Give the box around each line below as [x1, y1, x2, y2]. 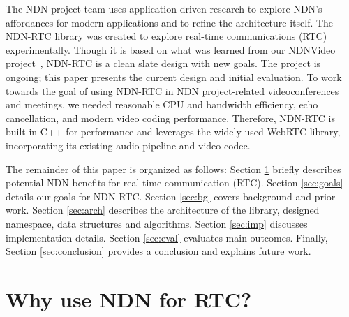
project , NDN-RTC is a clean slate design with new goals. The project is [6, 56, 321, 71]
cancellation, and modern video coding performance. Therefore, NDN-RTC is [6, 110, 336, 125]
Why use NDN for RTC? [6, 284, 252, 313]
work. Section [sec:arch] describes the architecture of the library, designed [6, 202, 320, 217]
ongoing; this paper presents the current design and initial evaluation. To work [6, 69, 342, 84]
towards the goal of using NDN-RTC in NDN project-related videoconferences [6, 83, 339, 98]
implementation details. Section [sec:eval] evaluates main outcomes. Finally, [6, 230, 328, 244]
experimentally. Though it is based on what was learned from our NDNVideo [6, 42, 336, 57]
